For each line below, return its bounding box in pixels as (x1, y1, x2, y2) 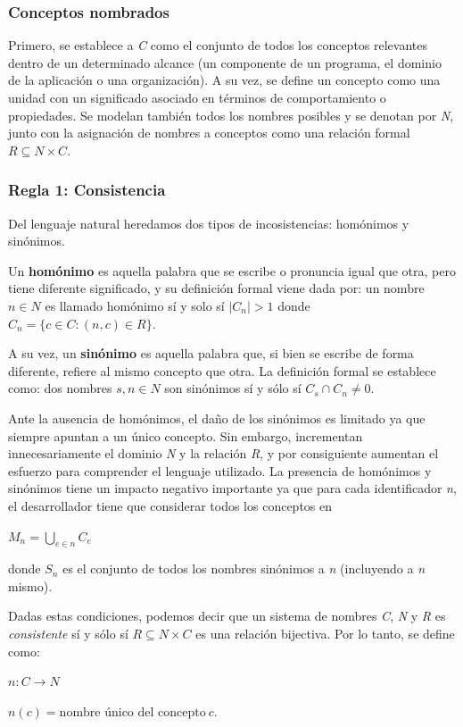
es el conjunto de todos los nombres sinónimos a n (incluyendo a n (62, 559, 426, 578)
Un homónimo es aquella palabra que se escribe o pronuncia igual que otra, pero (8, 261, 456, 280)
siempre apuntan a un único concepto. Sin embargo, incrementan (8, 426, 363, 445)
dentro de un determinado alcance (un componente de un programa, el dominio (8, 53, 442, 71)
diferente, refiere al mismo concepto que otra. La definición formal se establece (8, 361, 436, 380)
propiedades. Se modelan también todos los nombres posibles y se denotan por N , (8, 105, 454, 124)
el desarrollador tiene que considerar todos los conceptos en (8, 496, 333, 514)
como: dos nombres (8, 379, 112, 397)
